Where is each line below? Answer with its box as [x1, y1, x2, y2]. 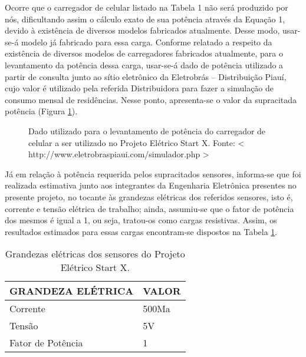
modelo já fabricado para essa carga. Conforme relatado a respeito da [21, 35, 272, 48]
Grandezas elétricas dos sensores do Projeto [5, 247, 185, 261]
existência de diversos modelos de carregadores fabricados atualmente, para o [5, 47, 283, 59]
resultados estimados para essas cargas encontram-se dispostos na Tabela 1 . [5, 225, 278, 237]
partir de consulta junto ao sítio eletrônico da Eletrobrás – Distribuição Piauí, [5, 70, 287, 82]
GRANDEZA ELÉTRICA [9, 284, 134, 298]
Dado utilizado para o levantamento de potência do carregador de [28, 124, 266, 137]
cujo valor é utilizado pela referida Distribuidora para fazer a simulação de [5, 82, 274, 94]
